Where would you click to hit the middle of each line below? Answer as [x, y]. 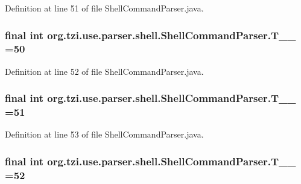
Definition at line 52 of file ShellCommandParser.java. [104, 71]
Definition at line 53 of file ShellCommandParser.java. [104, 134]
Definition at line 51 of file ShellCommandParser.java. [104, 8]
